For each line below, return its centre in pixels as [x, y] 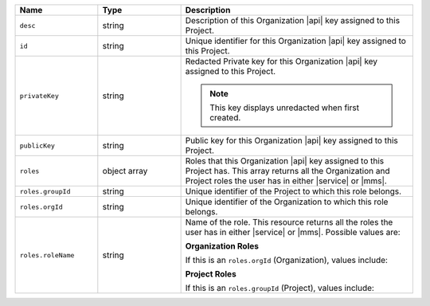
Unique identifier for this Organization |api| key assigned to [295, 41]
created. [225, 118]
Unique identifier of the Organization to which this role [287, 202]
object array [125, 171]
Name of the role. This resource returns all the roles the [289, 222]
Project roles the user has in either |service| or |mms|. [286, 181]
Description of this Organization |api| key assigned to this [293, 20]
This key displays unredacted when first [285, 108]
